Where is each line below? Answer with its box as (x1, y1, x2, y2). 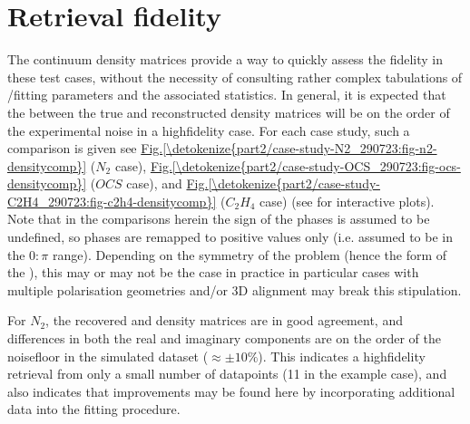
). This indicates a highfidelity (258, 346, 426, 365)
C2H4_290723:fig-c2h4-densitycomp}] (7, 191, 217, 210)
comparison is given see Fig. (7, 139, 163, 158)
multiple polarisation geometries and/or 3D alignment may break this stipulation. (7, 280, 462, 299)
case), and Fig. (126, 174, 209, 193)
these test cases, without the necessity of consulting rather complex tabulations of (7, 67, 463, 86)
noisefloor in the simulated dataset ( (7, 346, 209, 365)
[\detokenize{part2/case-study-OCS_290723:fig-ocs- (171, 156, 461, 175)
